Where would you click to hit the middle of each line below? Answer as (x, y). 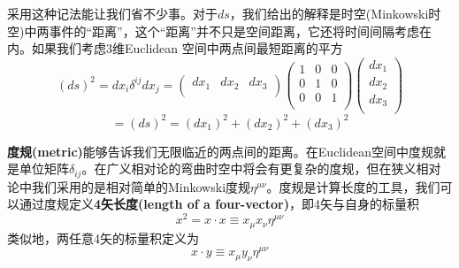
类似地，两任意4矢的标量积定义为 (103, 237)
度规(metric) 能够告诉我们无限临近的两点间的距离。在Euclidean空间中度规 (220, 151)
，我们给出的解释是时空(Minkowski (329, 13)
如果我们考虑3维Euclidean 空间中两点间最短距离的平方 (187, 48)
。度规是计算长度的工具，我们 (353, 186)
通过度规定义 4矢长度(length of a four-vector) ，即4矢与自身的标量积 (219, 204)
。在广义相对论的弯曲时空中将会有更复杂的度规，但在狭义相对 (261, 168)
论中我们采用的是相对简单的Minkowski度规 (129, 186)
